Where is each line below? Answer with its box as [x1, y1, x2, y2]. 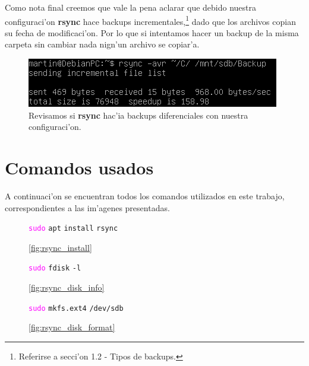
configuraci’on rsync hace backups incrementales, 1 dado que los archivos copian [5, 13, 296, 27]
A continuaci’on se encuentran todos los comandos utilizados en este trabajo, [5, 189, 285, 202]
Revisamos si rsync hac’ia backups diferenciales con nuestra [29, 109, 248, 121]
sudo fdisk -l [29, 264, 81, 273]
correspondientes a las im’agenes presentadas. [5, 201, 170, 214]
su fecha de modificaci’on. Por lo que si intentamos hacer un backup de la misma [5, 26, 299, 39]
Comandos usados [5, 155, 154, 179]
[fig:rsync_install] [29, 241, 92, 253]
